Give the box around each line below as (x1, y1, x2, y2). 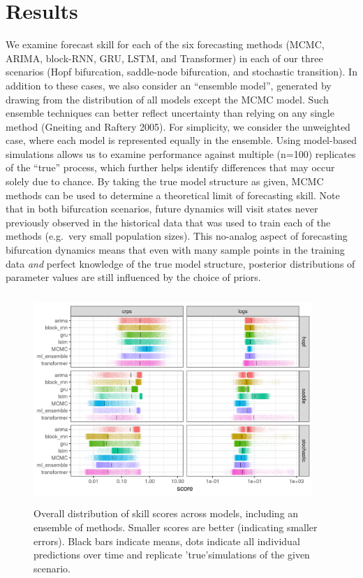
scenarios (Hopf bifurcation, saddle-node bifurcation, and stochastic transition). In (6, 64, 357, 79)
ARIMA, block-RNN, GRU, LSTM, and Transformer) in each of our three (6, 50, 323, 65)
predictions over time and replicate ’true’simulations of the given (34, 547, 310, 562)
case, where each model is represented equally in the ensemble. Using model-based (6, 133, 357, 147)
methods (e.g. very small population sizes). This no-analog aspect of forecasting (6, 229, 348, 243)
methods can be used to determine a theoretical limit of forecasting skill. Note (6, 187, 340, 202)
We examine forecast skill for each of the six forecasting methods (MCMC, (6, 37, 325, 52)
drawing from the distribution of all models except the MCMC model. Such (6, 92, 329, 106)
